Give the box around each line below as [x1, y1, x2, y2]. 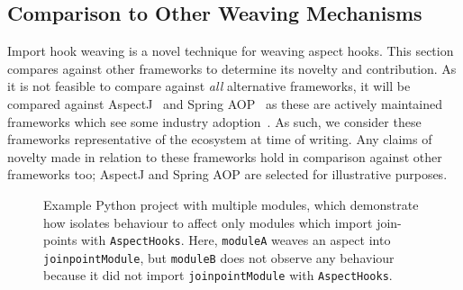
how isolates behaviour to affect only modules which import [43, 213, 373, 231]
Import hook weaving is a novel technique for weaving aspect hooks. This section [7, 41, 454, 60]
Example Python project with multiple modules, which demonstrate [43, 195, 419, 213]
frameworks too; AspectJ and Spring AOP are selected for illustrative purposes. [7, 165, 448, 184]
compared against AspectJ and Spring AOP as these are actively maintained [7, 94, 443, 113]
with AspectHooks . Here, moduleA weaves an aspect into [81, 231, 391, 249]
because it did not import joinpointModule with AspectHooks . [43, 266, 393, 285]
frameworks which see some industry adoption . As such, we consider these [7, 112, 422, 131]
